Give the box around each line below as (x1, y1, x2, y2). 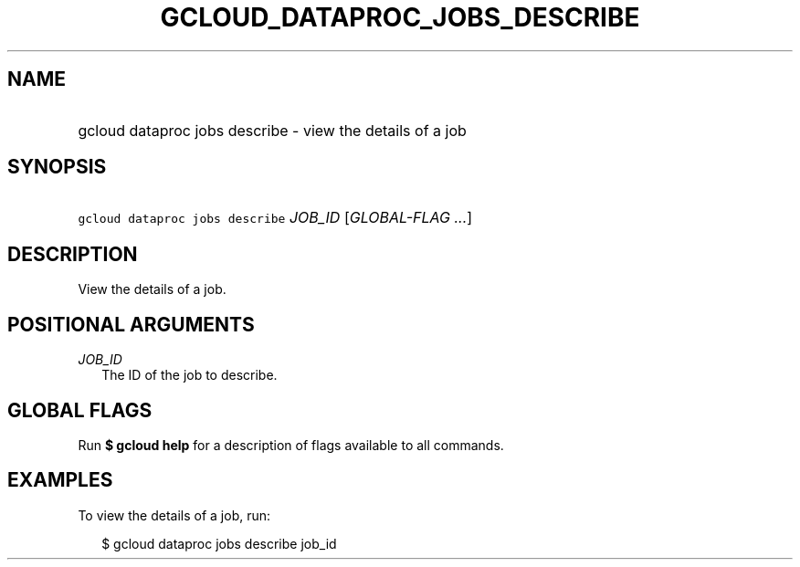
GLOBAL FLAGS (7, 398, 153, 422)
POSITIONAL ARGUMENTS (7, 312, 255, 336)
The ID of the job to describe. (101, 367, 278, 383)
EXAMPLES (7, 468, 113, 492)
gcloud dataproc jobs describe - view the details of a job (78, 121, 467, 140)
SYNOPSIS (7, 155, 107, 179)
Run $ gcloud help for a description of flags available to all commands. (78, 436, 504, 453)
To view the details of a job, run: (78, 507, 271, 523)
